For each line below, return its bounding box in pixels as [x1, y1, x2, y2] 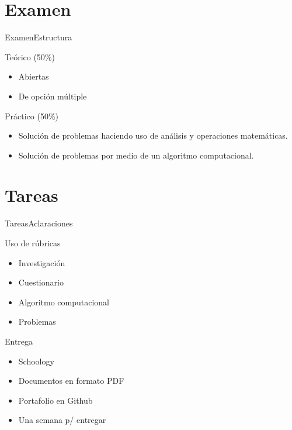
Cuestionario [18, 276, 64, 288]
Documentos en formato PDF [18, 374, 124, 387]
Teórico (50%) [5, 50, 55, 63]
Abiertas [18, 70, 49, 82]
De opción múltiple [18, 90, 87, 102]
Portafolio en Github [18, 394, 93, 406]
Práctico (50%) [5, 109, 59, 122]
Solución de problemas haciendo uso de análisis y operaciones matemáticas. [18, 129, 288, 142]
